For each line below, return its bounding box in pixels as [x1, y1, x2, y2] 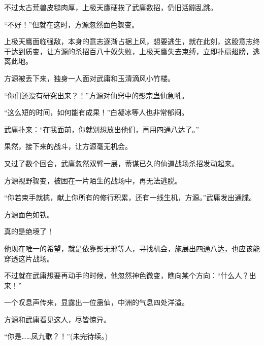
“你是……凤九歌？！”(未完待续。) [4, 331, 108, 341]
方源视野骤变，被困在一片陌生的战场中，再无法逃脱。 [4, 175, 182, 185]
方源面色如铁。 [4, 209, 54, 219]
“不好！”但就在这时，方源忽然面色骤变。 [4, 19, 139, 29]
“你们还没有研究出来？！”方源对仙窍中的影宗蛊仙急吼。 [4, 90, 189, 100]
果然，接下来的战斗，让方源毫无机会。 [4, 141, 132, 151]
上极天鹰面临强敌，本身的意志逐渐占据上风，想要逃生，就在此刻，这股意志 [4, 36, 253, 47]
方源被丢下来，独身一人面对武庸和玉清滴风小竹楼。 [4, 72, 175, 83]
